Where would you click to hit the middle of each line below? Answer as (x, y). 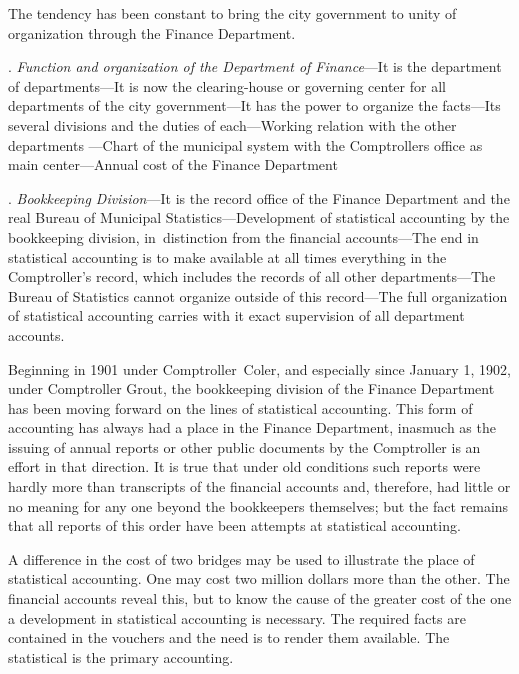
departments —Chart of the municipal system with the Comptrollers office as (245, 144)
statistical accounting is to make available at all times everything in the (227, 256)
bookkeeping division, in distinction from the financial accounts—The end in (243, 236)
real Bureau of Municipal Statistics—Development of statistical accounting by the (259, 217)
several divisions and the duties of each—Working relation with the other (232, 124)
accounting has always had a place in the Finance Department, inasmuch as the (252, 427)
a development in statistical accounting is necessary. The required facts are (237, 617)
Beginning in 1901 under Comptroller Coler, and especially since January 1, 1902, (259, 368)
